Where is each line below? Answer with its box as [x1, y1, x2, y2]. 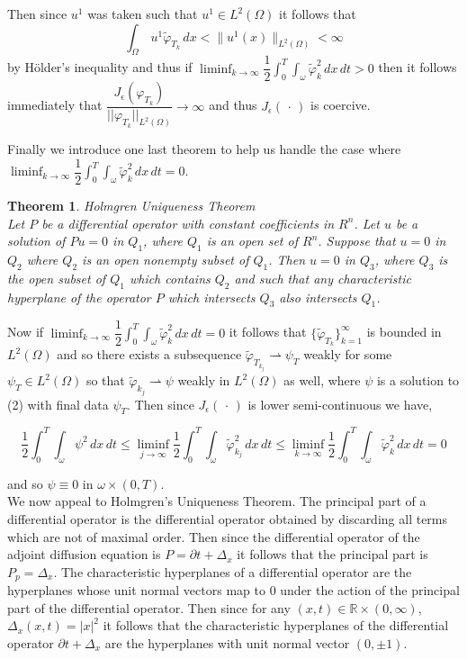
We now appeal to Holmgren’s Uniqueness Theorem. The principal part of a [7, 492, 427, 510]
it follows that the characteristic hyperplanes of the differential [103, 616, 449, 635]
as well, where [283, 371, 361, 390]
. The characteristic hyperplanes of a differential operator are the [53, 562, 412, 581]
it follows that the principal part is [237, 545, 428, 564]
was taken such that [87, 5, 198, 23]
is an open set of [206, 231, 298, 250]
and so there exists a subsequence [57, 345, 242, 364]
